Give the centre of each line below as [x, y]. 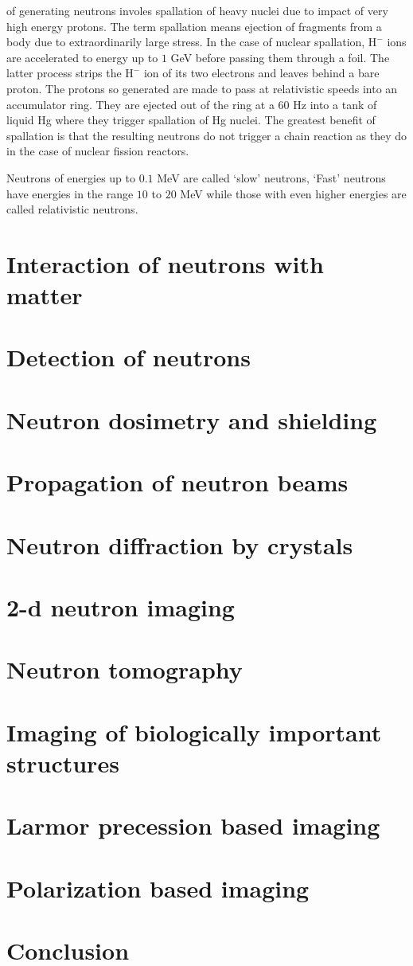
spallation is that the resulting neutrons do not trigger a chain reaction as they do [207, 135]
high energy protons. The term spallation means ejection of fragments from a [194, 26]
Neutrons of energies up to [71, 177]
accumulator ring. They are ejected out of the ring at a [140, 104]
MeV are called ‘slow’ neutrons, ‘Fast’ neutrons [271, 177]
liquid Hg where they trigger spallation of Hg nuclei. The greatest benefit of [191, 120]
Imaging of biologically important [194, 731]
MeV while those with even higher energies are [293, 193]
